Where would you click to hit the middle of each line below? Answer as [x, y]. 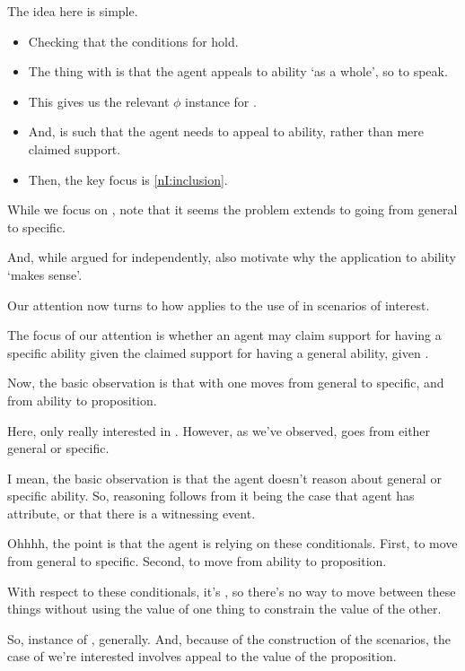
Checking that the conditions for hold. [133, 41]
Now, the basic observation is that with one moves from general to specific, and [226, 383]
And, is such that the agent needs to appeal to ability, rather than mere [226, 131]
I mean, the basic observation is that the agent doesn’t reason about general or [224, 478]
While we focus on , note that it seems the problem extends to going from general [232, 209]
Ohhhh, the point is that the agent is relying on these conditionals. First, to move [232, 543]
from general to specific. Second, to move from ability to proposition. [197, 561]
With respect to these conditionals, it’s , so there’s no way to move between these [232, 591]
